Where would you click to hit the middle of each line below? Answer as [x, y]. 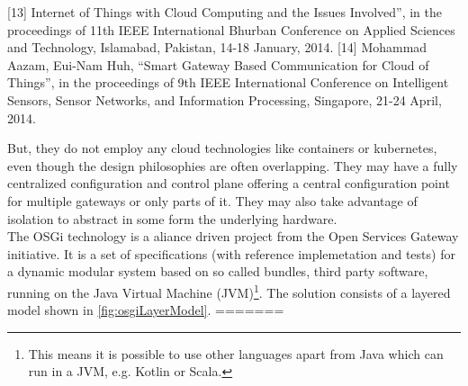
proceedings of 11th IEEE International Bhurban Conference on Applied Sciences [231, 29]
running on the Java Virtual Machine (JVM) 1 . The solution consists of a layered [229, 291]
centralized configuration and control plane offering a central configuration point [229, 183]
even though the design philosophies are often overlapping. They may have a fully [233, 165]
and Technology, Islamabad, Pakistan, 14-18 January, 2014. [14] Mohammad [217, 47]
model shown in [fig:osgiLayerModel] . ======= [146, 310]
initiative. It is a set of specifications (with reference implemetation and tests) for [231, 253]
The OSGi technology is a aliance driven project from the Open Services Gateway [233, 236]
